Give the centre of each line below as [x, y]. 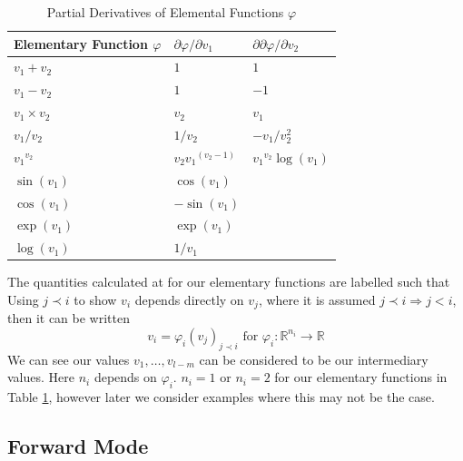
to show [95, 299]
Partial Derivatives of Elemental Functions [165, 12]
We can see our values [69, 359]
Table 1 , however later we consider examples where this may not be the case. [221, 397]
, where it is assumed [317, 299]
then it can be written [69, 318]
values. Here [41, 377]
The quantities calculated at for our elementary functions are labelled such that [229, 282]
